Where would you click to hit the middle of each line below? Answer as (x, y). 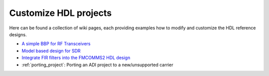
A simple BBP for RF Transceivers (56, 44)
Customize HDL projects (61, 13)
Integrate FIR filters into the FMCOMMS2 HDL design (76, 58)
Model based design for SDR (51, 51)
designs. (18, 34)
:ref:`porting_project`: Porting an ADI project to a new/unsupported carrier (98, 65)
